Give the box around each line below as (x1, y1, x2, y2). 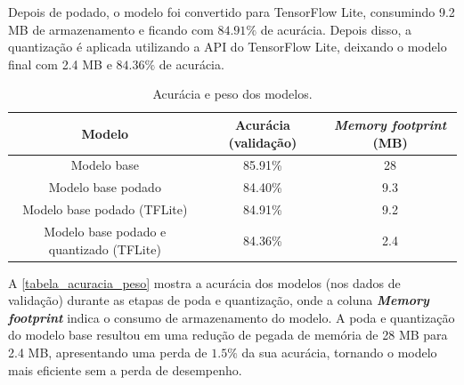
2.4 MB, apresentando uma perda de (8, 343, 208, 361)
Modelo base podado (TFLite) (22, 200, 188, 219)
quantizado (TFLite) (48, 239, 161, 258)
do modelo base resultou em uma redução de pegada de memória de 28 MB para (8, 325, 448, 344)
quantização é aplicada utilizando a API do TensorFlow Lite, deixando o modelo (8, 37, 447, 56)
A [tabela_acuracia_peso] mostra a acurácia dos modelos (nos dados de (8, 273, 401, 292)
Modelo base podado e (44, 221, 167, 240)
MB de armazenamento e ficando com (8, 20, 214, 38)
